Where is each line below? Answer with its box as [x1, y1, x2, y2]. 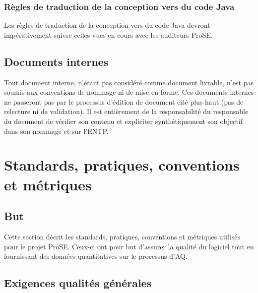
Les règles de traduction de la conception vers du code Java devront [4, 20, 210, 30]
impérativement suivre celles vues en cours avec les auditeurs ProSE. [4, 29, 213, 40]
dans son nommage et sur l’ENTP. [4, 125, 109, 136]
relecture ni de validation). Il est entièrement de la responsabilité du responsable [4, 106, 249, 117]
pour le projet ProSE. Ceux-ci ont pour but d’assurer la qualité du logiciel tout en [4, 241, 254, 251]
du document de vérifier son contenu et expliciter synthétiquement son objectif [4, 116, 243, 126]
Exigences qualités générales [4, 275, 152, 291]
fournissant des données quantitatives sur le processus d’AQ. [4, 251, 188, 261]
